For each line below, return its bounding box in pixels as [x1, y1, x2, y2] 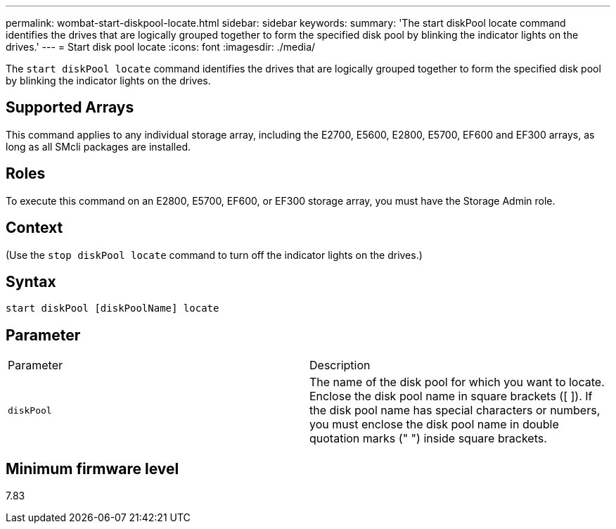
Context [6, 219, 63, 237]
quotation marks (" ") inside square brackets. [309, 431, 547, 446]
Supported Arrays [6, 98, 134, 117]
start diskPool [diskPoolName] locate [6, 302, 219, 314]
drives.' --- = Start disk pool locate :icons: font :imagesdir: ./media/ [6, 41, 316, 53]
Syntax [6, 272, 56, 291]
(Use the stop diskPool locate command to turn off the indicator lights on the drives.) [6, 248, 423, 261]
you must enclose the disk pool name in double [309, 417, 559, 432]
